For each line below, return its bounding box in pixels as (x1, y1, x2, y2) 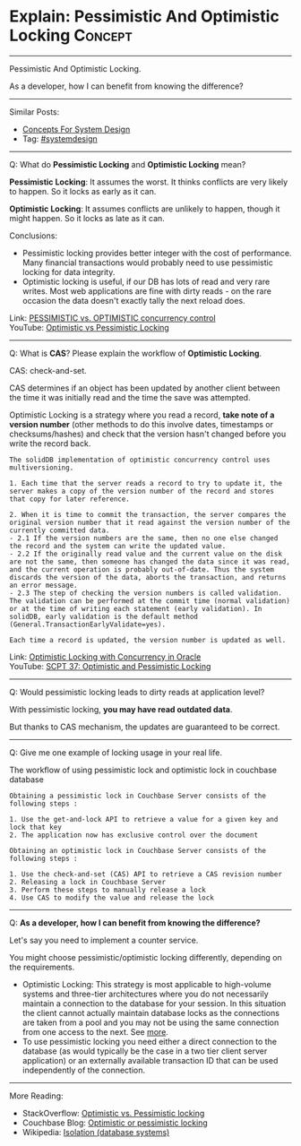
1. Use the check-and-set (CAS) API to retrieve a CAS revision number (9, 869, 282, 879)
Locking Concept (9, 25, 133, 46)
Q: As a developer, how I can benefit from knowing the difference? (9, 917, 262, 928)
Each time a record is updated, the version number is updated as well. (9, 635, 287, 644)
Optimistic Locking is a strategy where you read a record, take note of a (9, 409, 275, 420)
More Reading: (9, 1090, 64, 1101)
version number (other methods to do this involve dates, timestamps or (9, 418, 273, 429)
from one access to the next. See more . (21, 1026, 168, 1037)
